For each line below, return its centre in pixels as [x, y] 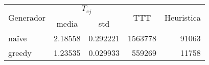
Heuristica [183, 17]
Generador [27, 17]
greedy [20, 52]
